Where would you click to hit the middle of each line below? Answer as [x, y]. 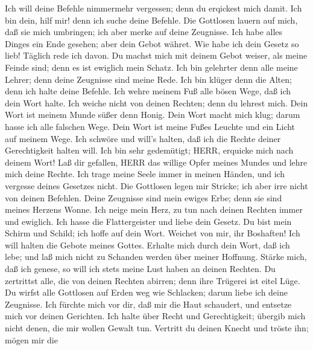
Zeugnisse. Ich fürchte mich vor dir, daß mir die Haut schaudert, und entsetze [148, 304]
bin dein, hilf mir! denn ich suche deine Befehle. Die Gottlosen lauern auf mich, [151, 20]
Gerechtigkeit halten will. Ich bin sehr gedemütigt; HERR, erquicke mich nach [149, 150]
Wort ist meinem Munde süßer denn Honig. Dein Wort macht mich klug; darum [153, 115]
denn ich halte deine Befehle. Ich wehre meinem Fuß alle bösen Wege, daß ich [148, 91]
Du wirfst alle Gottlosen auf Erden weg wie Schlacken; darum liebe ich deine [146, 292]
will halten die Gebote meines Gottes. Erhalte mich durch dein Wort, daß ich [147, 245]
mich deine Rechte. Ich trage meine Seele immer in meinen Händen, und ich [145, 174]
